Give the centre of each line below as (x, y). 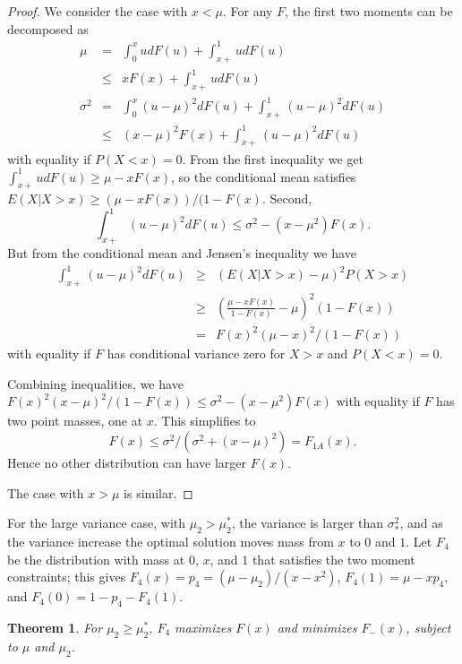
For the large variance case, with (97, 523)
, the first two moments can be (369, 11)
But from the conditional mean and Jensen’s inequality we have (182, 253)
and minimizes (317, 628)
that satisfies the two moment (334, 559)
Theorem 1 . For (55, 628)
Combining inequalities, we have (95, 383)
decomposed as (48, 28)
